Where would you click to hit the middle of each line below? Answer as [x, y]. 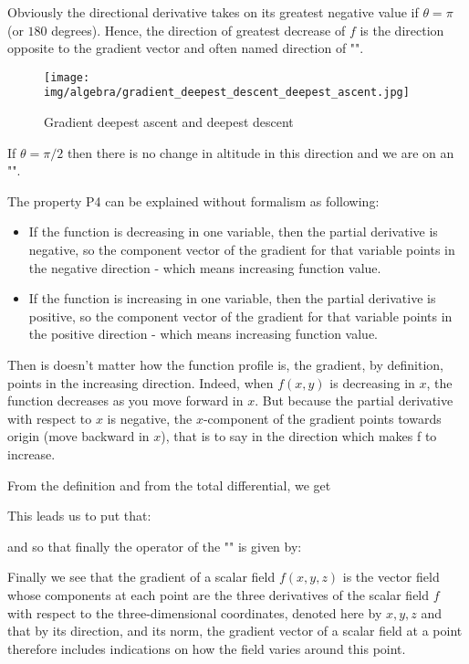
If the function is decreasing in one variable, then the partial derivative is [233, 232]
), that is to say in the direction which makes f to [299, 436]
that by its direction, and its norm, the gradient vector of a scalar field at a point [235, 631]
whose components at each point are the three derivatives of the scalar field [219, 594]
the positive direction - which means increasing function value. [203, 334]
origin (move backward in [78, 436]
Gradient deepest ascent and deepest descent [169, 122]
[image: [67, 77]
